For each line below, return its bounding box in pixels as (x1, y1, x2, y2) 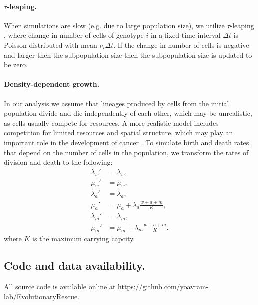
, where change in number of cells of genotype (4, 30, 144, 40)
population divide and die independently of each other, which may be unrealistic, (4, 108, 252, 118)
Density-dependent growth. (4, 79, 100, 89)
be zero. (4, 59, 28, 70)
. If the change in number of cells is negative (113, 39, 249, 50)
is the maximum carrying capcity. (32, 233, 135, 244)
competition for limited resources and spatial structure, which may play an (4, 127, 233, 138)
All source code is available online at (4, 281, 116, 292)
